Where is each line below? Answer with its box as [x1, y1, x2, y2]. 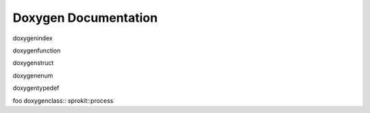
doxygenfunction [12, 46, 61, 54]
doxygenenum [12, 71, 53, 80]
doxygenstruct [12, 59, 54, 67]
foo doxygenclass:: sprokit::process [12, 96, 114, 105]
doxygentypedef [12, 84, 60, 92]
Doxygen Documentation [12, 10, 158, 25]
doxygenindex [12, 34, 53, 42]
